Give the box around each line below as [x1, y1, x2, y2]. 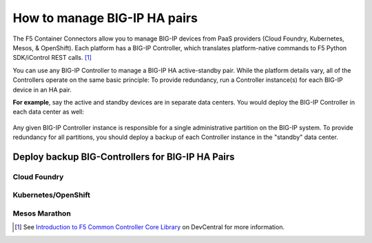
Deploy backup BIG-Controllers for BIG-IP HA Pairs [12, 151, 235, 162]
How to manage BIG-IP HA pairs [12, 10, 198, 25]
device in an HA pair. [12, 85, 72, 94]
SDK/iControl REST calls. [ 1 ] [12, 54, 92, 62]
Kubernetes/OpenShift [12, 190, 91, 200]
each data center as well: [12, 107, 84, 116]
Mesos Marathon [12, 209, 72, 218]
